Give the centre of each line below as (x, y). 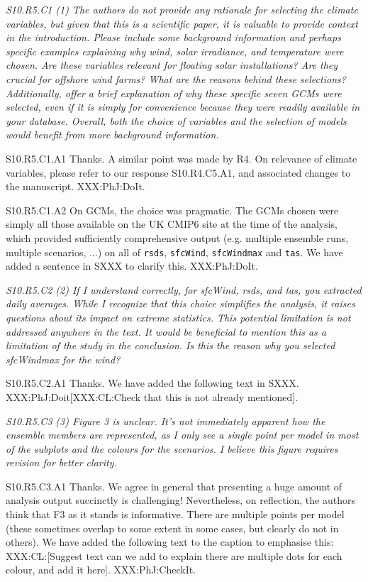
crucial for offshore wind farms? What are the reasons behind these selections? (176, 78)
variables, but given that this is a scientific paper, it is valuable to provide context (182, 23)
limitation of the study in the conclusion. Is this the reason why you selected (171, 345)
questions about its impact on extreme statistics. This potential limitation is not (178, 317)
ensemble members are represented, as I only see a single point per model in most (182, 435)
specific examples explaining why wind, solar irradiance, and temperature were (175, 51)
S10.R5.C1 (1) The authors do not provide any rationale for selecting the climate (182, 9)
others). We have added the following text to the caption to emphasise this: (170, 542)
